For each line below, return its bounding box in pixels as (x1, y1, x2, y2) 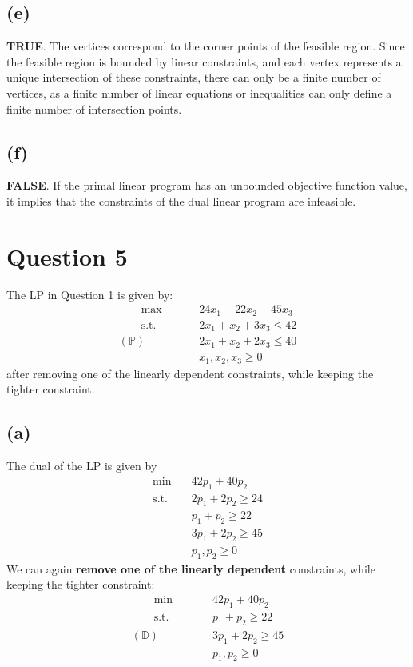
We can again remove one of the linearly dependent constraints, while (6, 560, 375, 577)
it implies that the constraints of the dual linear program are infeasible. (6, 192, 356, 209)
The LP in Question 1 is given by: (6, 286, 173, 302)
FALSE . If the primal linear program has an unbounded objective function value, (6, 177, 407, 194)
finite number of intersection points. (6, 100, 182, 117)
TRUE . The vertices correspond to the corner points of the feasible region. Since (6, 38, 405, 54)
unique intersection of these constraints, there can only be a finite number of (6, 69, 381, 86)
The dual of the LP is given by (6, 457, 157, 474)
